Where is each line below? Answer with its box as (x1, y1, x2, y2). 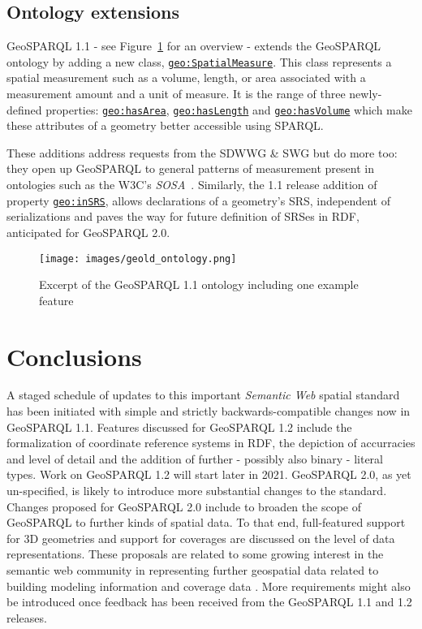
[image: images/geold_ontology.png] (39, 252, 237, 265)
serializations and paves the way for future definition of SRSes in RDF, (6, 208, 360, 225)
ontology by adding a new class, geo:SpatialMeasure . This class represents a (6, 53, 392, 70)
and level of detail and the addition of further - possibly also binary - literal (6, 450, 384, 467)
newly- (349, 85, 382, 102)
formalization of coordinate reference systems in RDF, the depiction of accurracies (6, 434, 416, 451)
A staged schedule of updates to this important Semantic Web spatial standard (6, 386, 400, 403)
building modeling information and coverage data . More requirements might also (6, 577, 411, 594)
